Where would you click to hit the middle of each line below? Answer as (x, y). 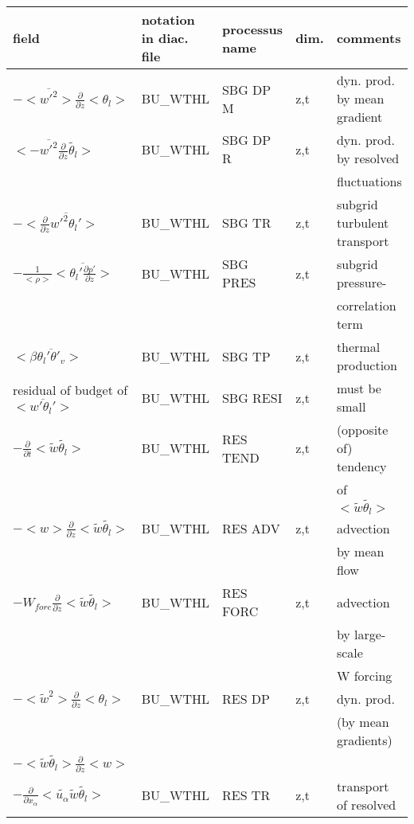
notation (168, 20)
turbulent (363, 223)
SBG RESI (252, 397)
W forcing (364, 676)
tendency (361, 466)
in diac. (165, 38)
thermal (358, 347)
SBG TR (246, 223)
